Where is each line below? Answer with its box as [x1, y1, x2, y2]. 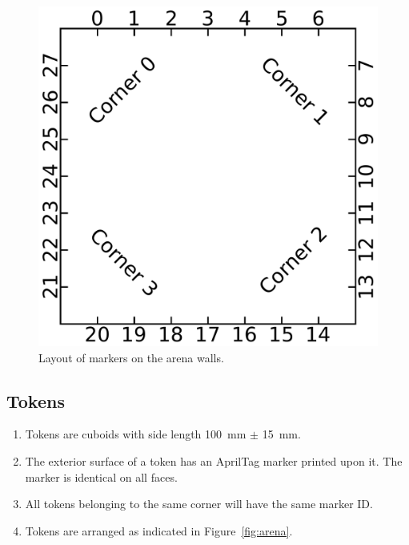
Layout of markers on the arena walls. [38, 349, 224, 365]
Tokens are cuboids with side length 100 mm [25, 426, 247, 442]
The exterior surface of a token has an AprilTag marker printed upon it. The [25, 452, 403, 469]
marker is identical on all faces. [25, 468, 178, 485]
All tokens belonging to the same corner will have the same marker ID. [25, 495, 373, 512]
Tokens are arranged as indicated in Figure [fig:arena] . [25, 522, 293, 539]
